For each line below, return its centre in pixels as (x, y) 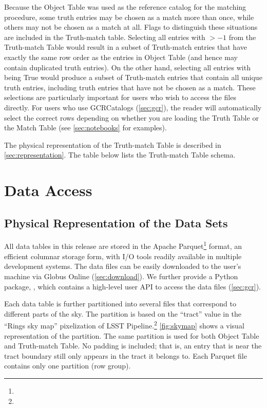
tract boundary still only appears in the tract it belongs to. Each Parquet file (126, 355)
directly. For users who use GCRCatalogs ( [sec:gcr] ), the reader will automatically (133, 107)
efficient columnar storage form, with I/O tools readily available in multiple (123, 256)
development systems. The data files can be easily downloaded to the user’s (123, 266)
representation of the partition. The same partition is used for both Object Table (132, 335)
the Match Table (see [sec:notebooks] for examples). (85, 128)
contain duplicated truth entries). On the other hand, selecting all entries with (127, 67)
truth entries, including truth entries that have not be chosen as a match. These (130, 87)
